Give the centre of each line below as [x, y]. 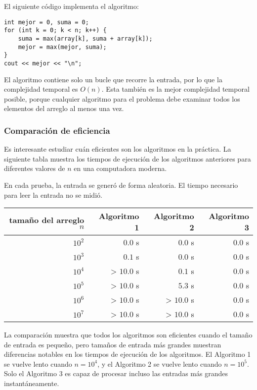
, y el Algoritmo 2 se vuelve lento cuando [160, 363]
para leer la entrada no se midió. [53, 195]
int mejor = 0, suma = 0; [46, 22]
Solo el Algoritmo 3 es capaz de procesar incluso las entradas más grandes [116, 373]
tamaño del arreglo [47, 220]
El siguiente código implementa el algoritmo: [71, 6]
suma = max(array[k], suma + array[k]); [85, 38]
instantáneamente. [32, 383]
